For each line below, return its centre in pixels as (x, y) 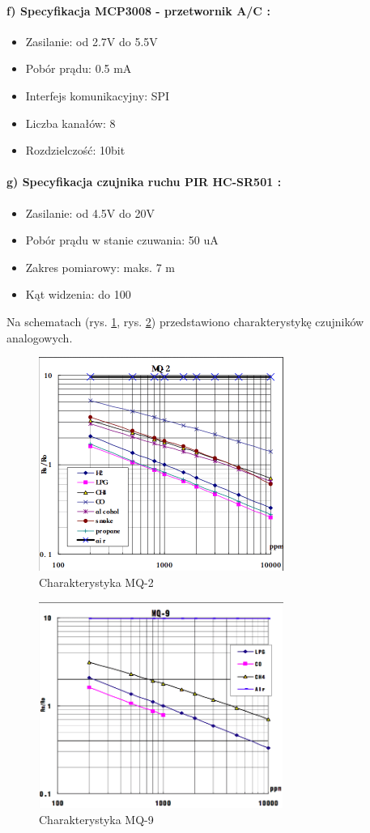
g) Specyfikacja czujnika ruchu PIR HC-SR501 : (144, 182)
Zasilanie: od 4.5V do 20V (90, 212)
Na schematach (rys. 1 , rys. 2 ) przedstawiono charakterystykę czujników (185, 321)
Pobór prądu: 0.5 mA (79, 68)
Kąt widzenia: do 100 (78, 294)
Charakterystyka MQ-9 (96, 819)
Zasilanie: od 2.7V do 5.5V (91, 41)
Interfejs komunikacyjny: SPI (98, 95)
